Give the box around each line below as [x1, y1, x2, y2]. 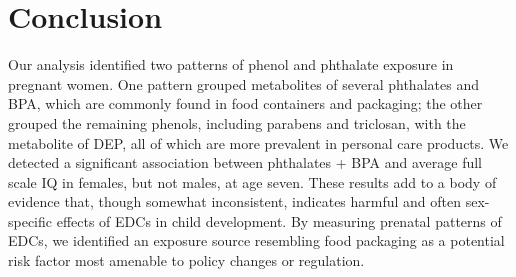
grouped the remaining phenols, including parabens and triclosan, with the [8, 112, 466, 133]
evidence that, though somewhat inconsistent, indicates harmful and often [8, 191, 462, 212]
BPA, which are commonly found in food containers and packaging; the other [8, 93, 483, 114]
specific [8, 210, 53, 231]
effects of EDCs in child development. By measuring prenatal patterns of [56, 210, 502, 231]
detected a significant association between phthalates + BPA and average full [8, 152, 482, 173]
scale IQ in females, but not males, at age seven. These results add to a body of [8, 171, 497, 192]
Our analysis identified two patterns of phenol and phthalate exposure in [8, 54, 454, 75]
